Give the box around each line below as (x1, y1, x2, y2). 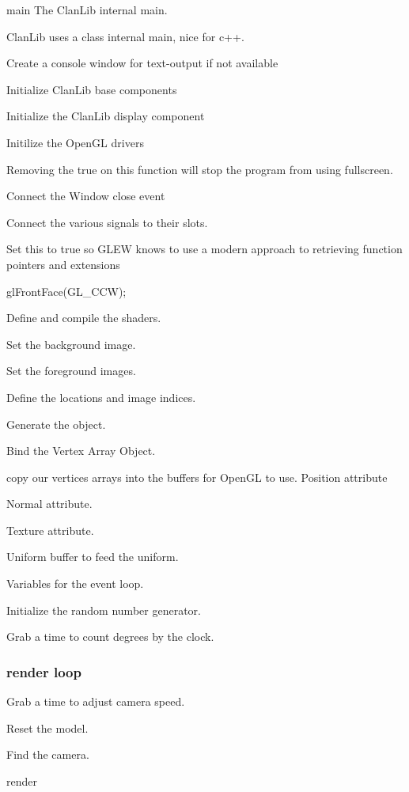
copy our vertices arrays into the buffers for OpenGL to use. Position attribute (6, 468, 388, 485)
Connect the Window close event (6, 188, 165, 204)
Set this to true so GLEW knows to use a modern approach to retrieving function (6, 241, 403, 257)
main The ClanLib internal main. (6, 2, 168, 17)
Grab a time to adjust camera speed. (6, 693, 185, 710)
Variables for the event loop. (6, 575, 144, 592)
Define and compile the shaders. (6, 309, 161, 326)
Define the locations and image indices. (6, 388, 196, 405)
